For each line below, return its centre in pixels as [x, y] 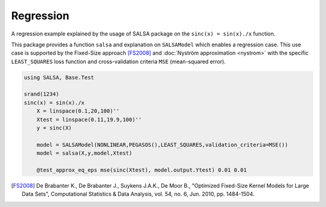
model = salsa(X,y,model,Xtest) [85, 153]
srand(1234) [42, 94]
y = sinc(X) [54, 128]
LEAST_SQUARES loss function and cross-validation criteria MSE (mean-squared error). [118, 61]
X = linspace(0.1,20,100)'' [78, 111]
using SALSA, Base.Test [59, 77]
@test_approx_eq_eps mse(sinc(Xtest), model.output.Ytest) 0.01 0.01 [142, 170]
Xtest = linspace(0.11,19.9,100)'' [89, 119]
